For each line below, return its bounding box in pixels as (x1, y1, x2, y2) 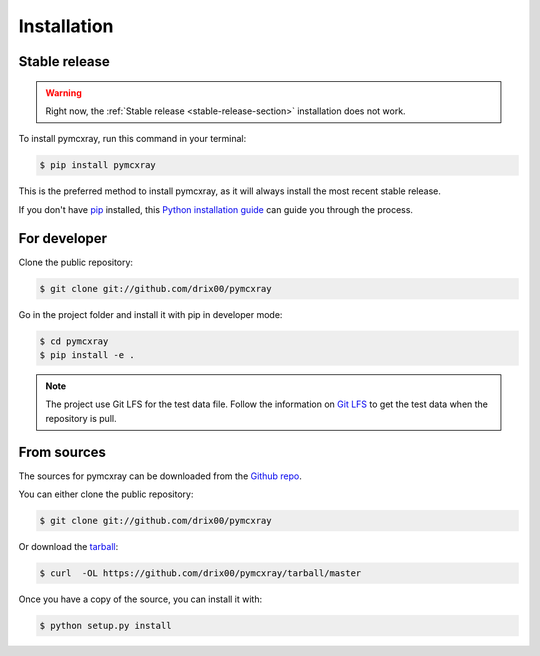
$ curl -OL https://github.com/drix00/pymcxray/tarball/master (39, 567, 362, 579)
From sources (18, 443, 107, 460)
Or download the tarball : (18, 540, 119, 552)
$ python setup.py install (39, 620, 172, 631)
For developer (18, 230, 108, 247)
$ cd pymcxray (39, 335, 109, 347)
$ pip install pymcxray (39, 160, 157, 171)
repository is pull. (45, 412, 117, 424)
